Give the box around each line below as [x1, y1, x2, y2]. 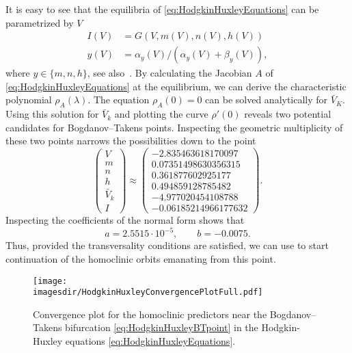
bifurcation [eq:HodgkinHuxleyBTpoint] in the [65, 320, 258, 335]
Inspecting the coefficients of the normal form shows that [5, 213, 245, 227]
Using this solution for [5, 107, 99, 121]
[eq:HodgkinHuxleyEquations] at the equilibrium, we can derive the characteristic [5, 79, 347, 93]
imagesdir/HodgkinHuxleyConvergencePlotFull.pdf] [33, 287, 263, 298]
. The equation [87, 92, 150, 107]
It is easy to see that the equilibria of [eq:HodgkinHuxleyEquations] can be [5, 2, 319, 16]
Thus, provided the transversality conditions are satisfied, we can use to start [5, 238, 329, 252]
